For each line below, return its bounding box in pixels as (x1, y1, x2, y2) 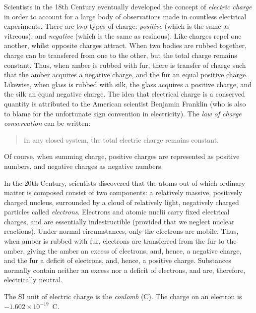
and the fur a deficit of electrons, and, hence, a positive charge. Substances (4, 255, 231, 265)
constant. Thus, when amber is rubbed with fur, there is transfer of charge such (4, 59, 246, 70)
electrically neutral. (4, 274, 63, 285)
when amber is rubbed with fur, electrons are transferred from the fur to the (4, 236, 237, 246)
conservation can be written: (4, 118, 91, 128)
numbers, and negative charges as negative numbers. (4, 160, 163, 171)
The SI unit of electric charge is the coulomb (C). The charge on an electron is (4, 291, 242, 302)
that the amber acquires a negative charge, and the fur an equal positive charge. (4, 69, 248, 80)
